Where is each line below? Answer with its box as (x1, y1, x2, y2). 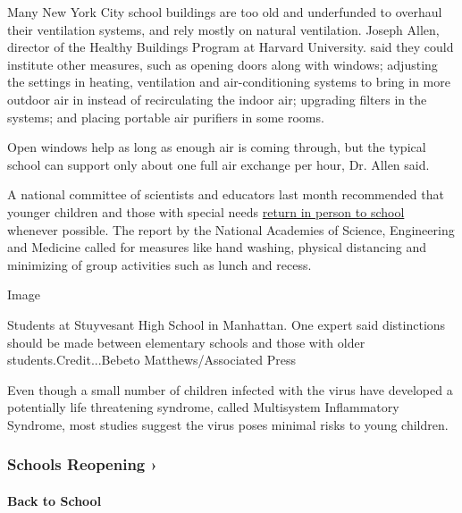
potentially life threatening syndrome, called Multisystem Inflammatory (7, 398, 399, 416)
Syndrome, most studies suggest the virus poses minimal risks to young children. (7, 415, 449, 433)
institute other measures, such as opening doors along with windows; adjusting (7, 55, 438, 73)
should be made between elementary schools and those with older (7, 332, 365, 351)
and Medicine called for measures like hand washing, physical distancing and (7, 238, 427, 256)
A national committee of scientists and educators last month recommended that (7, 185, 444, 204)
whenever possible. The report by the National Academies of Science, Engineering (7, 220, 455, 239)
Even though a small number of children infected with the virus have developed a (7, 380, 453, 399)
